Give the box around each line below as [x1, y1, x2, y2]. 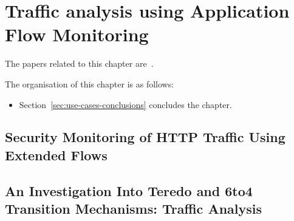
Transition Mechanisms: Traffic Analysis [5, 199, 262, 218]
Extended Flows [5, 145, 108, 164]
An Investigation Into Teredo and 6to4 [5, 181, 253, 200]
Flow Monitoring [5, 22, 149, 47]
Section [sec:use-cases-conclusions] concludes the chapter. [19, 98, 232, 110]
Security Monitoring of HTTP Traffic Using [5, 127, 285, 146]
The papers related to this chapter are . [5, 57, 154, 70]
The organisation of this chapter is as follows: [5, 77, 174, 90]
